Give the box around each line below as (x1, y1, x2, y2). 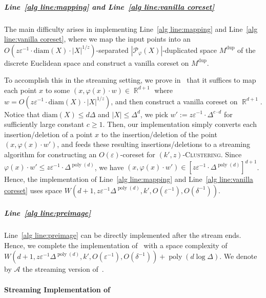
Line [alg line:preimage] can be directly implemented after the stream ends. (4, 230, 241, 240)
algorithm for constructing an (4, 148, 97, 159)
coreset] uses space (4, 184, 63, 195)
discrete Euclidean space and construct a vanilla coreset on (4, 57, 189, 68)
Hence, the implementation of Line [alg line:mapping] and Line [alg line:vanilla (4, 174, 253, 184)
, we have (94, 161, 124, 172)
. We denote (219, 251, 257, 262)
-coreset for (120, 148, 155, 159)
